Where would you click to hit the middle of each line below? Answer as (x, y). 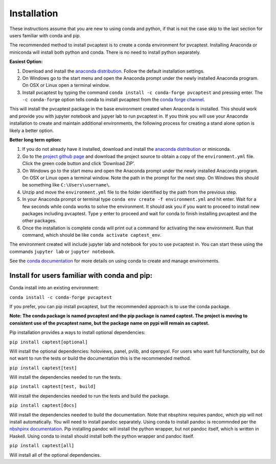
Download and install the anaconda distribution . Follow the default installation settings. (113, 71)
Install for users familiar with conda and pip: (81, 276)
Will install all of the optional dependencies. (55, 455)
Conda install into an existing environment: (54, 288)
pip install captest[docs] (43, 405)
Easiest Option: (26, 62)
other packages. (39, 221)
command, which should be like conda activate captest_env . (92, 235)
